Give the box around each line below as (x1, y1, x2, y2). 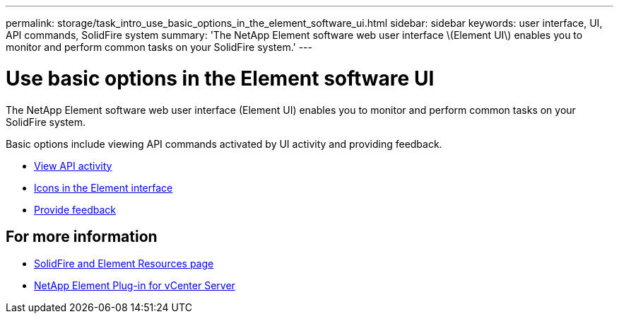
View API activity (34, 159, 112, 172)
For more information (6, 227, 158, 245)
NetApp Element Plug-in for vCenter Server (34, 279, 235, 292)
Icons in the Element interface (34, 181, 173, 194)
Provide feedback (34, 203, 116, 216)
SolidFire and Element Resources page (34, 257, 214, 270)
